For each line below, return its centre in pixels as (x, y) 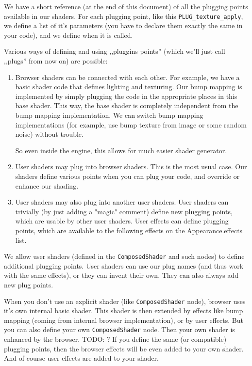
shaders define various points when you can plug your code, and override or (127, 176)
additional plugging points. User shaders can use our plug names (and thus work (124, 265)
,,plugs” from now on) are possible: (56, 61)
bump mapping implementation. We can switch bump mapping (109, 115)
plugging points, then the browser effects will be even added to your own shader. (124, 348)
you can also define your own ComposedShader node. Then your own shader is (119, 329)
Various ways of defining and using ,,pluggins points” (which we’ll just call (115, 51)
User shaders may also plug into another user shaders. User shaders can (122, 202)
